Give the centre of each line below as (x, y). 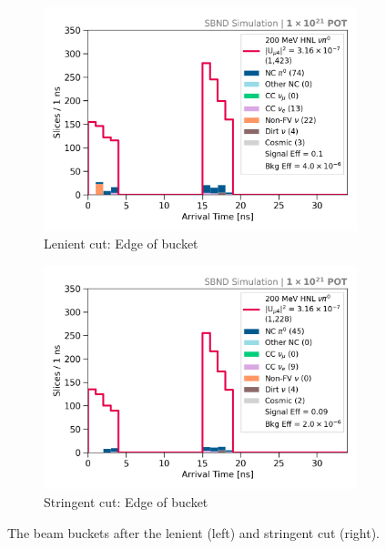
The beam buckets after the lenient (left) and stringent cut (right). (193, 532)
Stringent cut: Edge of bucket (126, 501)
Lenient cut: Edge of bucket (121, 244)
